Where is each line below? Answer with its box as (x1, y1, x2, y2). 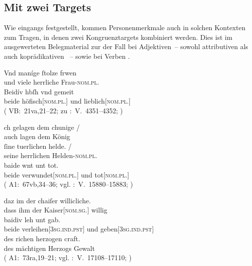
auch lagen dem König (4, 131, 71, 142)
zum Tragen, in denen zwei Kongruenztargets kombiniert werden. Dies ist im (4, 32, 233, 42)
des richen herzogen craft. (4, 233, 80, 244)
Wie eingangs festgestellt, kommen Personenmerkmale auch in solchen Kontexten (4, 22, 246, 33)
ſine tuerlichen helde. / (4, 141, 72, 151)
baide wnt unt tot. (4, 160, 59, 170)
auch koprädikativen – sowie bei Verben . (4, 51, 130, 61)
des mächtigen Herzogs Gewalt (4, 243, 95, 253)
